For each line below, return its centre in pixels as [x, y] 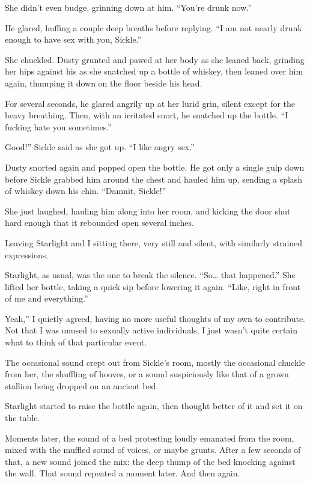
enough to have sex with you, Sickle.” [73, 39]
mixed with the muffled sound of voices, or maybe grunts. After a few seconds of [153, 450]
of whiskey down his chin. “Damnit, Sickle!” [86, 191]
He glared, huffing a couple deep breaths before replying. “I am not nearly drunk [153, 27]
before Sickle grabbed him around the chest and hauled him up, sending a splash [154, 179]
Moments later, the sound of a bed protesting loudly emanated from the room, [150, 438]
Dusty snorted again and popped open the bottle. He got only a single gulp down [155, 167]
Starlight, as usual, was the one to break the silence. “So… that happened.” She [150, 275]
